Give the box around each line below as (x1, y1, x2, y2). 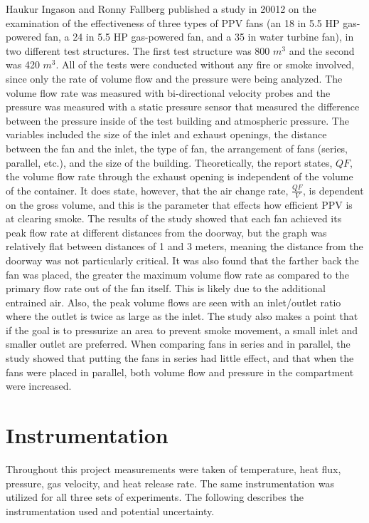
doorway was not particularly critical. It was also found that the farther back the (6, 252, 359, 267)
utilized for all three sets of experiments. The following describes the (6, 490, 304, 504)
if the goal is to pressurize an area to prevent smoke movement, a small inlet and (6, 322, 358, 337)
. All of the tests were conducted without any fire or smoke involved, (55, 57, 355, 72)
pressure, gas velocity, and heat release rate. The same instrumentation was (6, 475, 334, 490)
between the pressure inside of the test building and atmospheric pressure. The (6, 113, 349, 128)
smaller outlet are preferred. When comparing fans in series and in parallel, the (6, 336, 351, 351)
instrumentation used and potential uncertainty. (6, 503, 215, 518)
